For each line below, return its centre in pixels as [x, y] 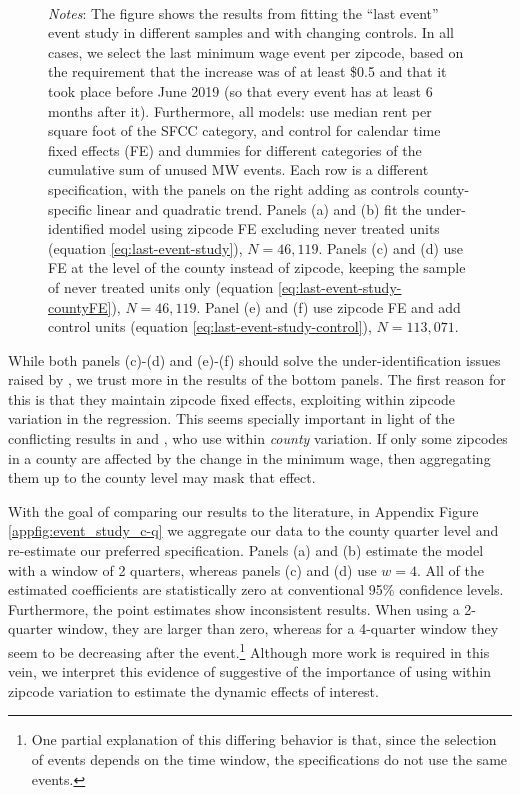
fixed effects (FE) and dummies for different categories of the [235, 149]
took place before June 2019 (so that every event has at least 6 [240, 90]
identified [76, 228]
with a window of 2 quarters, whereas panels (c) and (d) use [192, 569]
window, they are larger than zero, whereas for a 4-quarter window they [278, 628]
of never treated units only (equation [161, 286]
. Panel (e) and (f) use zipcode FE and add [328, 306]
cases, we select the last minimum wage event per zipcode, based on [256, 51]
